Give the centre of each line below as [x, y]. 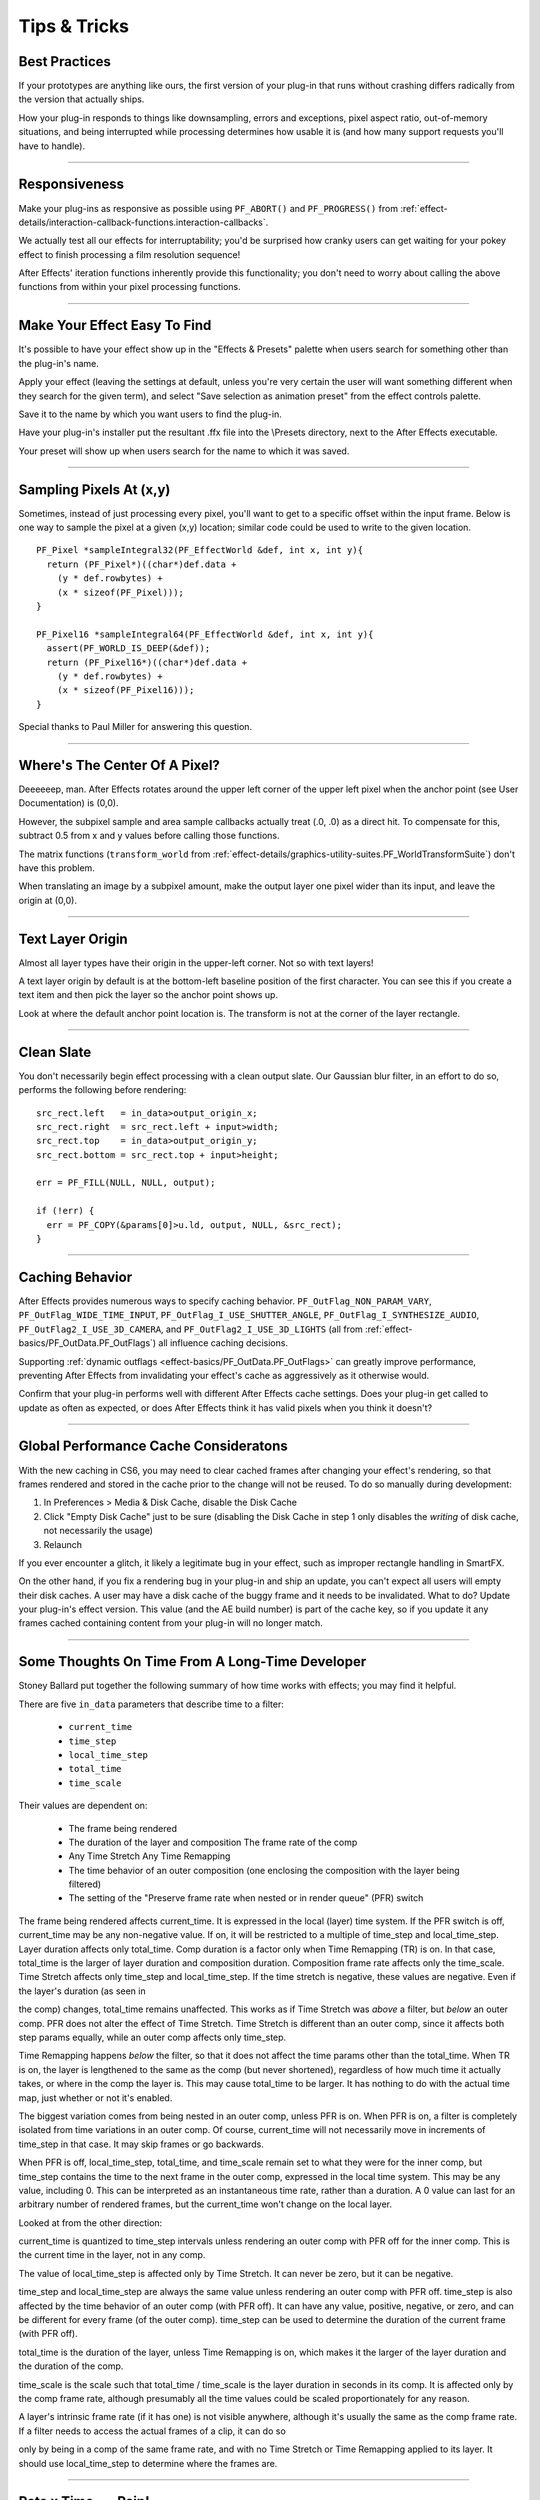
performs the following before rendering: [102, 1090]
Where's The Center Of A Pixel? [119, 765]
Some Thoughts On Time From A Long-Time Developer [192, 1661]
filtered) [85, 1884]
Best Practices [65, 61]
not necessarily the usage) [98, 1531]
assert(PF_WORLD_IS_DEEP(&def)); [128, 648]
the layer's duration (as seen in [82, 1991]
